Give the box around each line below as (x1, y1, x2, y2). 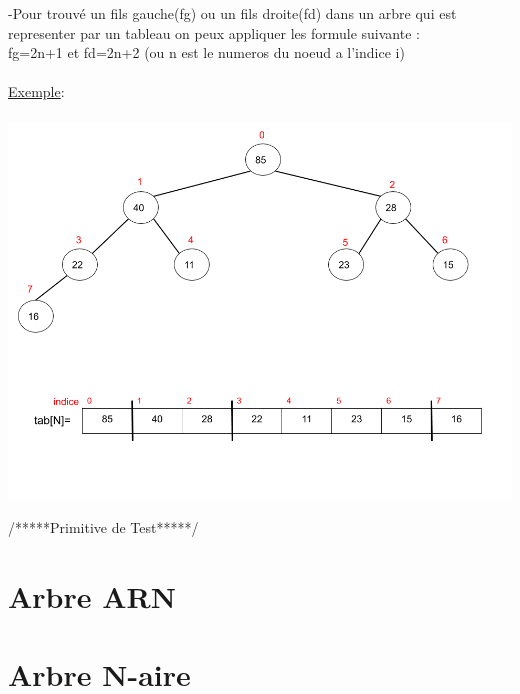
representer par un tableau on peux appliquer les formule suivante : (8, 22, 420, 43)
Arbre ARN (8, 575, 176, 616)
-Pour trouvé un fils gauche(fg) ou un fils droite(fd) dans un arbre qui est (8, 3, 457, 23)
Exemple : (8, 81, 65, 102)
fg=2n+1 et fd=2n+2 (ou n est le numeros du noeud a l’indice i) (8, 42, 405, 63)
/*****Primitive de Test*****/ (8, 517, 199, 538)
